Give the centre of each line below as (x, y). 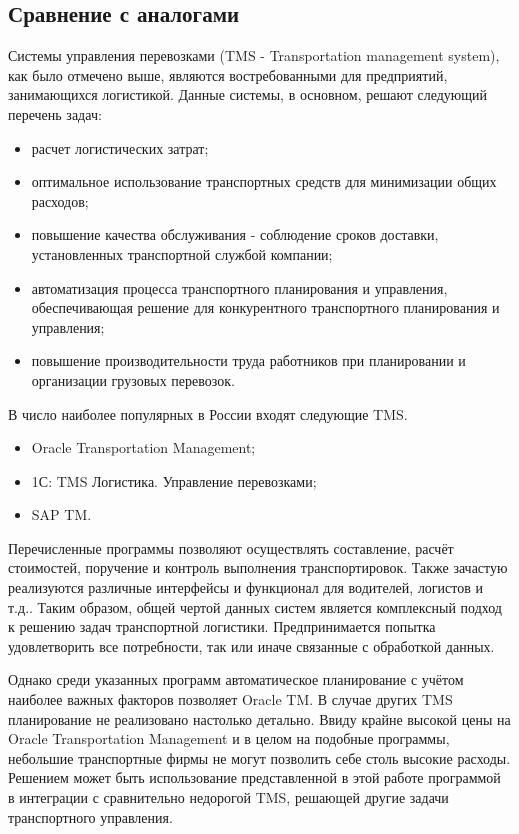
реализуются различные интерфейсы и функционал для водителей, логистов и (246, 587)
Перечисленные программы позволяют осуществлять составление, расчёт (231, 547)
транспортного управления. (90, 816)
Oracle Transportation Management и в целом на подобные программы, (229, 738)
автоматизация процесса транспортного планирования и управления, (239, 287)
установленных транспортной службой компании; (182, 253)
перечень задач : (55, 113)
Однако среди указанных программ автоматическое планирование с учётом (236, 679)
